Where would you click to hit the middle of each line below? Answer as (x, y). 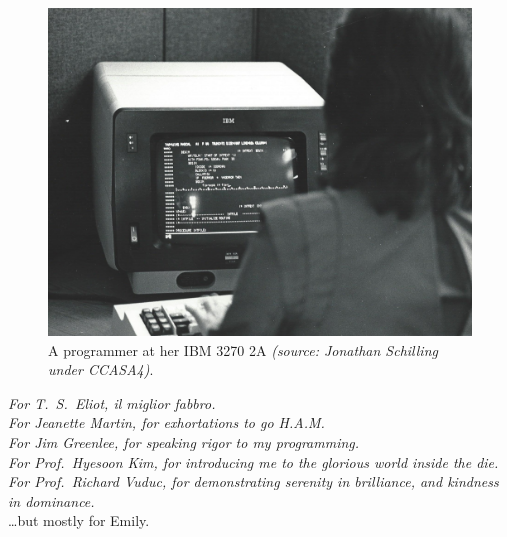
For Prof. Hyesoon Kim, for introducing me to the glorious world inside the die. (253, 461)
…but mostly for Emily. (79, 520)
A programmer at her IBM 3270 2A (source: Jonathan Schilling (243, 349)
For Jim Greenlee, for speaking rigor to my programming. (184, 441)
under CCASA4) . (101, 369)
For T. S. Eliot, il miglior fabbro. (112, 402)
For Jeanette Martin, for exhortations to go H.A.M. (166, 422)
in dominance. (51, 500)
